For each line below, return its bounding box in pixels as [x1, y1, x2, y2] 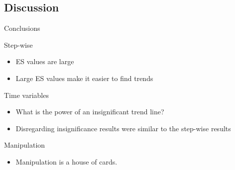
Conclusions [4, 23, 40, 33]
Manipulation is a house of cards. [15, 156, 117, 167]
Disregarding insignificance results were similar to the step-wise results [15, 123, 231, 133]
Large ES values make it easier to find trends [15, 73, 153, 83]
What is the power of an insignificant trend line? [15, 106, 164, 117]
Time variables [4, 89, 49, 100]
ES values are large [15, 56, 74, 67]
